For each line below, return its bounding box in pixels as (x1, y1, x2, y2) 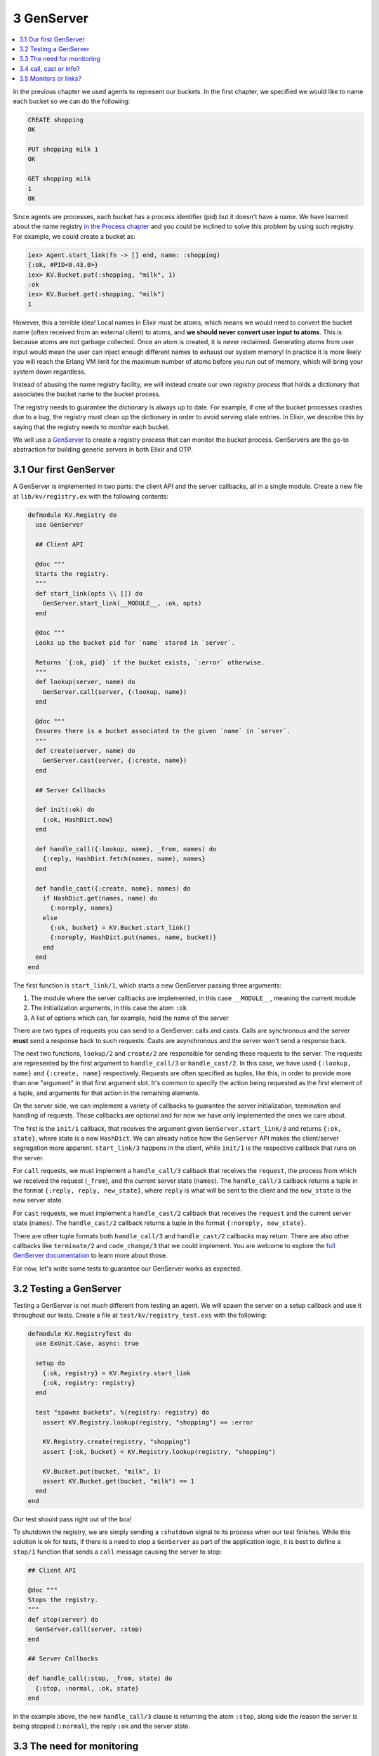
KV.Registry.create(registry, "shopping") (42, 1438, 191, 1446)
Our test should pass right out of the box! (13, 1514, 133, 1524)
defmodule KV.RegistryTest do (27, 1330, 132, 1338)
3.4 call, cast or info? (19, 64, 80, 73)
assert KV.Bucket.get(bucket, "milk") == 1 (42, 1477, 194, 1485)
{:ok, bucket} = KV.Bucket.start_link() (50, 924, 191, 932)
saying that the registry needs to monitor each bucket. (13, 422, 170, 431)
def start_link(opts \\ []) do (35, 589, 143, 597)
